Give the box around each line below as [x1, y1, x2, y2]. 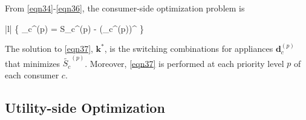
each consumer [5, 69, 59, 81]
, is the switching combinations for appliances [104, 42, 273, 55]
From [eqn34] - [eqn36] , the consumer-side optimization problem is [5, 2, 245, 14]
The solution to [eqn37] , [5, 42, 93, 55]
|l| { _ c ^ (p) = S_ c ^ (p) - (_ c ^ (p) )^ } [5, 22, 144, 34]
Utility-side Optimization [5, 98, 165, 117]
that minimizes [5, 57, 60, 69]
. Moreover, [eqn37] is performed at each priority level [85, 57, 284, 69]
